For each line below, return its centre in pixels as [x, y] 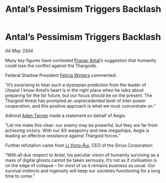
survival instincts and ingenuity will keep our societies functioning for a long [83, 171]
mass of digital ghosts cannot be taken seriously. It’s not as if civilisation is [81, 160]
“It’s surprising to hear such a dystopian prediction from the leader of [76, 85]
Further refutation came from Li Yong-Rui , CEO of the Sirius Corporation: [79, 145]
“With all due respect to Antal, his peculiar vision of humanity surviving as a [82, 155]
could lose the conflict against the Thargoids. [51, 65]
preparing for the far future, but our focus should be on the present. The [79, 95]
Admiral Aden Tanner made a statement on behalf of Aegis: [66, 116]
